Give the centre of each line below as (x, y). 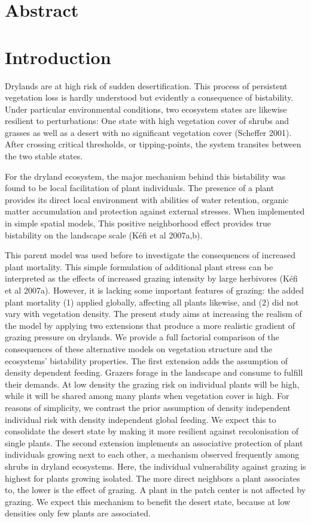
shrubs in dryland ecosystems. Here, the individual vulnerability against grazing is (155, 466)
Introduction (58, 57)
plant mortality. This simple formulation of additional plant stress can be (139, 266)
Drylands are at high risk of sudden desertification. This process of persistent (146, 85)
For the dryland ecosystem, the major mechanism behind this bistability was (145, 176)
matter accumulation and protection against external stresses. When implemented (155, 211)
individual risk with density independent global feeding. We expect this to (141, 419)
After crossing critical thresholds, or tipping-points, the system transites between (153, 144)
